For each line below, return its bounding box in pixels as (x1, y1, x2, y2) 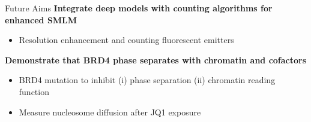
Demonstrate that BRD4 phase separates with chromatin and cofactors (5, 53, 307, 66)
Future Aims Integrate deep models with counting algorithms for (5, 2, 273, 14)
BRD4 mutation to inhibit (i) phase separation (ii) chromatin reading (19, 74, 276, 86)
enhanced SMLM (5, 13, 77, 26)
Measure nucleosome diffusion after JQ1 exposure (19, 105, 201, 118)
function (19, 85, 49, 97)
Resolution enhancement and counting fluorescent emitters (19, 33, 234, 46)
